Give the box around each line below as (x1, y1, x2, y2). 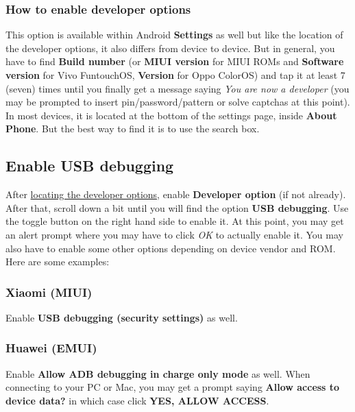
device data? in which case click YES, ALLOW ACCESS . (5, 393, 269, 407)
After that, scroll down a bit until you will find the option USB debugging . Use (5, 200, 349, 215)
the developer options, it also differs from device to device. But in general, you (5, 40, 335, 55)
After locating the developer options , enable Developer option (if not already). (5, 187, 346, 202)
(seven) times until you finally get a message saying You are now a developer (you (5, 81, 350, 95)
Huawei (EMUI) (5, 339, 97, 356)
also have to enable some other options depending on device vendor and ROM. (5, 241, 336, 255)
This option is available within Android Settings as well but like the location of (5, 27, 343, 42)
